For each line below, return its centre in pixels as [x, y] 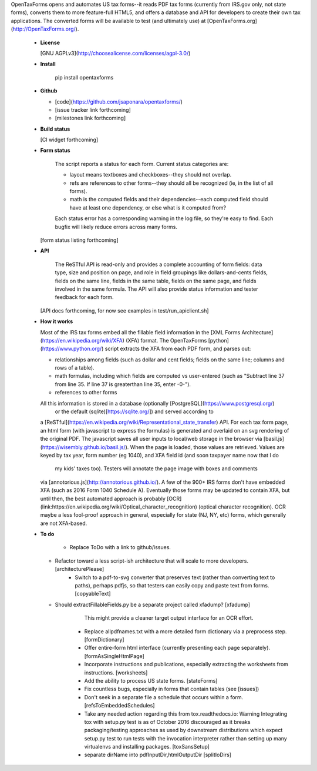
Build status [55, 129]
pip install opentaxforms [84, 77]
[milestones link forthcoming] [90, 118]
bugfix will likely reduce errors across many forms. [116, 227]
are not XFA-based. [64, 523]
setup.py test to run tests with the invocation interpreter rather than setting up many [186, 738]
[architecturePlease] [80, 569]
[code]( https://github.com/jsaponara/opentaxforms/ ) [119, 102]
